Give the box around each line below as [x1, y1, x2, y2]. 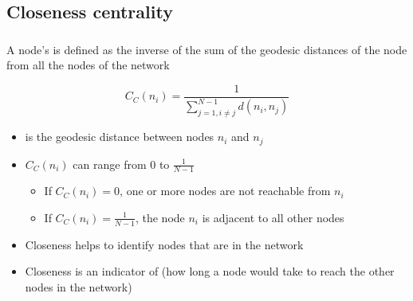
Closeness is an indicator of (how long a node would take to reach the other [25, 263, 395, 279]
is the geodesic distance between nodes [25, 128, 214, 145]
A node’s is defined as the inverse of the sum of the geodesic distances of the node [6, 41, 407, 57]
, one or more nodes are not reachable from [120, 182, 331, 199]
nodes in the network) [25, 278, 132, 295]
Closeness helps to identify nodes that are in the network [25, 236, 304, 252]
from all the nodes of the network [6, 57, 170, 73]
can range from [73, 155, 147, 172]
